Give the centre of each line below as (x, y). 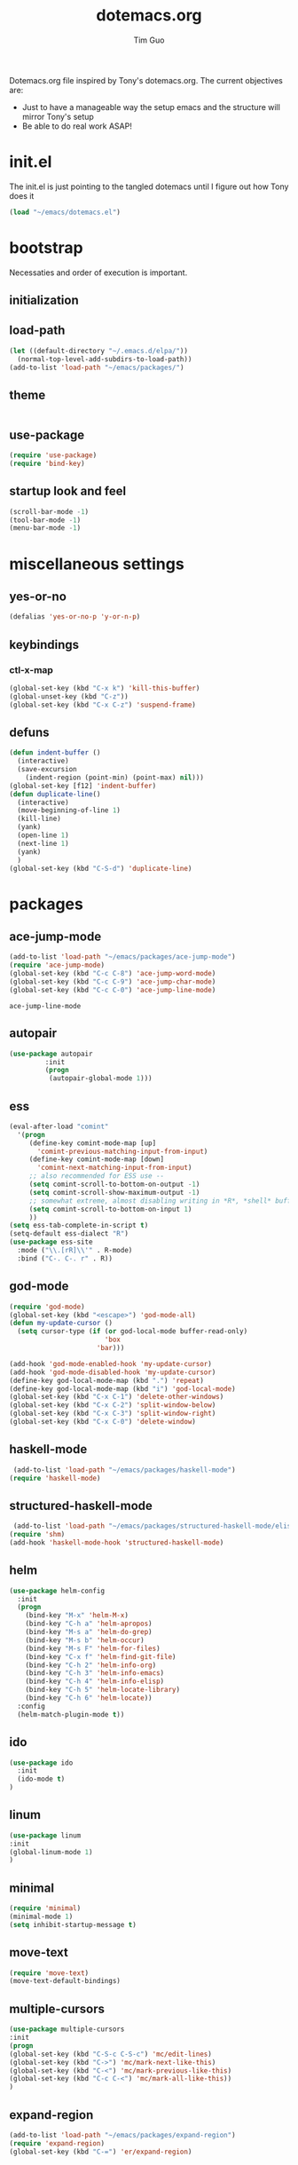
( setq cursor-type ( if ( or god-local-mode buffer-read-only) (133, 1331)
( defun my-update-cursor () (61, 1323)
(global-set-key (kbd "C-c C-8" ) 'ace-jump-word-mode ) (113, 974)
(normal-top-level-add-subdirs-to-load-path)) (105, 359)
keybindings (44, 644)
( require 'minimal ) (45, 1908)
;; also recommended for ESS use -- (97, 1176)
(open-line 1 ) (43, 835)
